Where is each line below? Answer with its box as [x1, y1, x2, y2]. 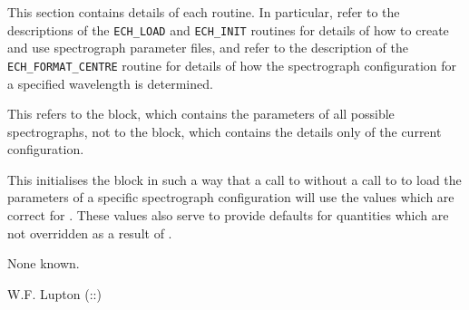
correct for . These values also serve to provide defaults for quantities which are [7, 206, 449, 225]
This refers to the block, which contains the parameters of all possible [7, 104, 395, 123]
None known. [7, 254, 80, 273]
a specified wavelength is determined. [7, 73, 213, 92]
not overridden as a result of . [7, 223, 172, 242]
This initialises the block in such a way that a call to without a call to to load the [7, 170, 462, 189]
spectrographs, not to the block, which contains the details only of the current [7, 121, 442, 140]
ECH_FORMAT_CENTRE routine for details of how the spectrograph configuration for [7, 55, 457, 74]
